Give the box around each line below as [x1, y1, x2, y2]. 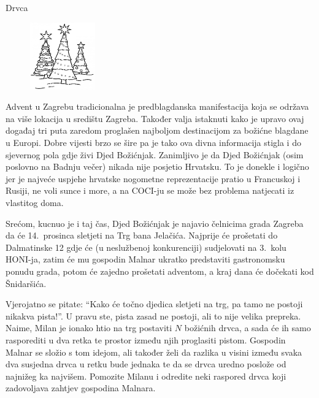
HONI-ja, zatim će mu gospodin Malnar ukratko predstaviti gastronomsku [6, 253, 285, 266]
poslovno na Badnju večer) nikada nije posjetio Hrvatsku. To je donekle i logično [6, 160, 309, 173]
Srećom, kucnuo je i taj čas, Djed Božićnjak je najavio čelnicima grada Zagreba [6, 216, 304, 229]
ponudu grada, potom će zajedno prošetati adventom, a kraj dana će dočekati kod [6, 265, 314, 278]
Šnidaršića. [6, 277, 47, 289]
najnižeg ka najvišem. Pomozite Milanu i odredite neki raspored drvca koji [6, 369, 286, 382]
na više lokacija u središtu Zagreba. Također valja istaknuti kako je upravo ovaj [6, 112, 304, 124]
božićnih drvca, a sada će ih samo [184, 321, 311, 334]
